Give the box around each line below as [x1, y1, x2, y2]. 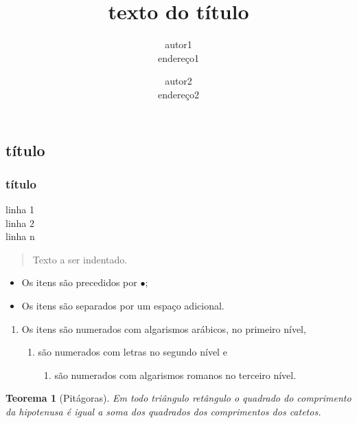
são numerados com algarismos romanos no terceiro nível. [54, 367, 297, 382]
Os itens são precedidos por [21, 275, 137, 290]
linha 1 [5, 202, 35, 217]
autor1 [165, 37, 192, 52]
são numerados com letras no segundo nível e [38, 345, 227, 359]
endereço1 [158, 50, 199, 65]
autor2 [165, 74, 192, 88]
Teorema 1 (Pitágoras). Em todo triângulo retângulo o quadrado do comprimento [5, 391, 352, 405]
